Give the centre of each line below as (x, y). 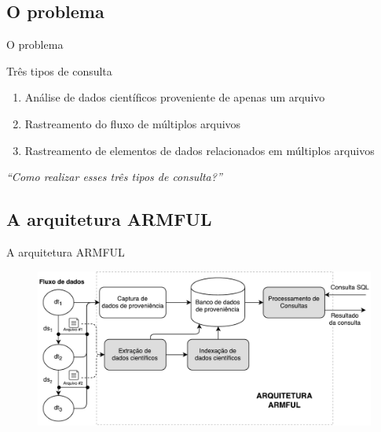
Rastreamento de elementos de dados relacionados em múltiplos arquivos (200, 150)
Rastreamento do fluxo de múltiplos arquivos (133, 123)
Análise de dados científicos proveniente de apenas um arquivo (175, 97)
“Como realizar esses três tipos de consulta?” (114, 177)
